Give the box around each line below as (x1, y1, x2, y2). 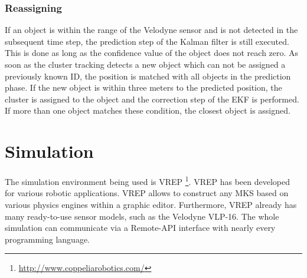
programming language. (5, 233, 90, 245)
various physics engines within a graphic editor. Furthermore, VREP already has (5, 198, 297, 210)
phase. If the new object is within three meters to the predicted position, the (5, 81, 282, 94)
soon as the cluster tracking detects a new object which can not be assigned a (5, 58, 286, 70)
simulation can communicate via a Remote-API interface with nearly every (5, 221, 276, 234)
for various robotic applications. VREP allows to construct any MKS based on (5, 187, 289, 199)
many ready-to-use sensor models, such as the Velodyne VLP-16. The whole (5, 210, 279, 222)
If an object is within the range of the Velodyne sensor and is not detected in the (5, 24, 298, 36)
